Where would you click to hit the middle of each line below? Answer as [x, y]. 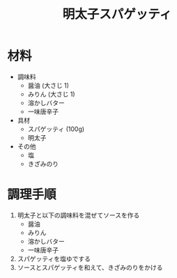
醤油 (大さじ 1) [48, 85]
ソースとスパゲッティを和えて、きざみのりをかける [90, 267]
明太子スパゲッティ [117, 14]
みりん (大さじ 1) [51, 94]
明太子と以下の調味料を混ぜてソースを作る [78, 215]
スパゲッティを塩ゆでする [54, 258]
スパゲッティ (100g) [56, 129]
